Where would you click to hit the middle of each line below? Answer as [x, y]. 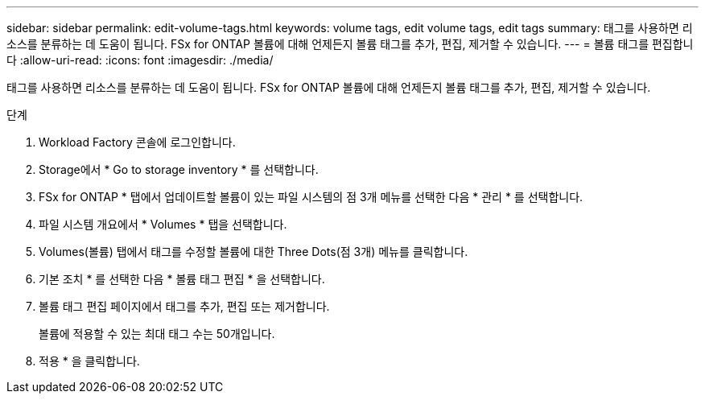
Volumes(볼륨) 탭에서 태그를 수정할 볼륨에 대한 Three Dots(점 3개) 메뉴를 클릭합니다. [254, 252]
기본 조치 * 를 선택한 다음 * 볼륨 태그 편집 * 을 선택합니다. [182, 279]
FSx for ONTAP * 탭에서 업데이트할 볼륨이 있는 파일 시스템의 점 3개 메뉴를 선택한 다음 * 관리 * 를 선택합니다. [311, 197]
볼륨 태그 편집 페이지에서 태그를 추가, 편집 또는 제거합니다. [184, 306]
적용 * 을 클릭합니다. [89, 361]
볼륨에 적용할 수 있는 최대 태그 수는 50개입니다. [157, 334]
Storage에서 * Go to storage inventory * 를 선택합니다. [179, 169]
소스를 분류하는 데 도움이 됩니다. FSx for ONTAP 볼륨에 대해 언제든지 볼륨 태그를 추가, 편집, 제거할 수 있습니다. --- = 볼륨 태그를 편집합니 [350, 44]
